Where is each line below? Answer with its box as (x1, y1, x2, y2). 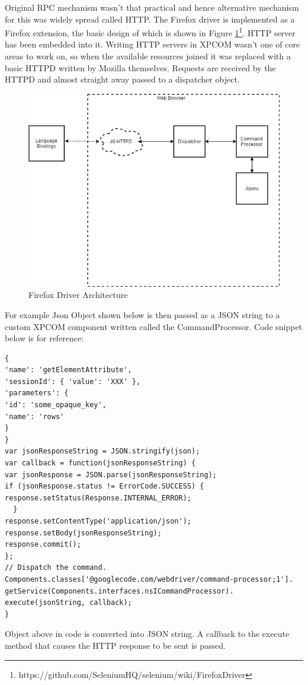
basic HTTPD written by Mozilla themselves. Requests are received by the (5, 61, 276, 74)
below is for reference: (5, 332, 84, 344)
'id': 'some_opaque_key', (5, 401, 107, 410)
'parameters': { (5, 389, 69, 398)
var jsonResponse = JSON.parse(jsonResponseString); (5, 470, 217, 479)
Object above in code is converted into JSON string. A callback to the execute (5, 627, 290, 640)
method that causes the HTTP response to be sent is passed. (5, 639, 226, 651)
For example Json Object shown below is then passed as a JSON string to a (5, 308, 280, 321)
